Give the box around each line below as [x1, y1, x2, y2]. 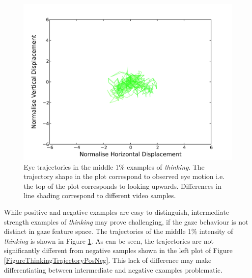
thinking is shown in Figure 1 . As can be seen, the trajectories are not [4, 235, 214, 246]
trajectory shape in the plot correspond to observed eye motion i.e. [24, 171, 225, 181]
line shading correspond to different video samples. [24, 190, 176, 201]
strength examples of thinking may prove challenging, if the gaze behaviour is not [4, 216, 249, 227]
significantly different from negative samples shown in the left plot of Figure [4, 245, 233, 255]
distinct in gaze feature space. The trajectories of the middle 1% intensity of [4, 226, 233, 236]
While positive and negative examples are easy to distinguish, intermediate [4, 206, 229, 217]
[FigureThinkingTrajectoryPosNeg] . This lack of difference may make [4, 254, 212, 265]
